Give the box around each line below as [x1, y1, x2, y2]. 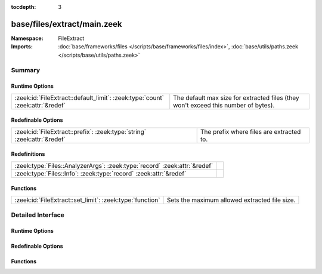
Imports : [11, 43, 33, 50]
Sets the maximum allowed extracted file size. [166, 196, 296, 204]
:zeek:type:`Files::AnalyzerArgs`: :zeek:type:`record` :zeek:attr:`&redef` [14, 161, 213, 170]
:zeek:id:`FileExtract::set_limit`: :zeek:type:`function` [14, 196, 160, 204]
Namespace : [11, 35, 44, 42]
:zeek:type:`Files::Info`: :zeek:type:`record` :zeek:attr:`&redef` [14, 169, 187, 177]
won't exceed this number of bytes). [173, 101, 275, 109]
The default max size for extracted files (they [173, 93, 299, 101]
